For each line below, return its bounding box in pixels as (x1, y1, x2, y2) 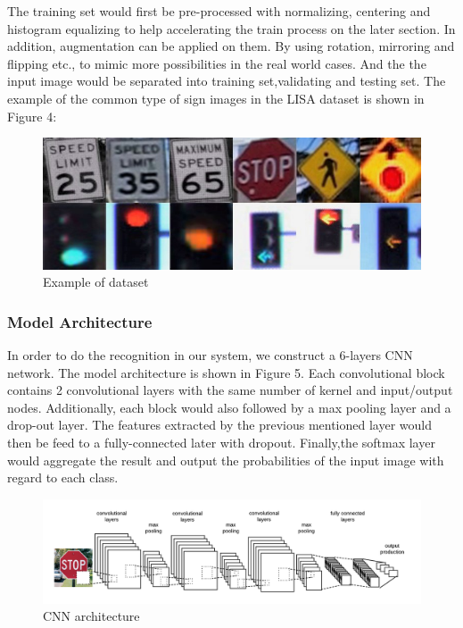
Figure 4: (7, 106, 57, 125)
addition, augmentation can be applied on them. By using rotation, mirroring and (7, 37, 455, 55)
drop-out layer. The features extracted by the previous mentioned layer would (7, 415, 432, 434)
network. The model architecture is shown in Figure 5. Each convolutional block (7, 363, 445, 381)
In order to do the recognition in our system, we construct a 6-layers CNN (7, 346, 413, 364)
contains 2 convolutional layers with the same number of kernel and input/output (7, 381, 453, 399)
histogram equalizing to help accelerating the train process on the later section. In (7, 19, 456, 38)
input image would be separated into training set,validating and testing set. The (7, 71, 446, 90)
